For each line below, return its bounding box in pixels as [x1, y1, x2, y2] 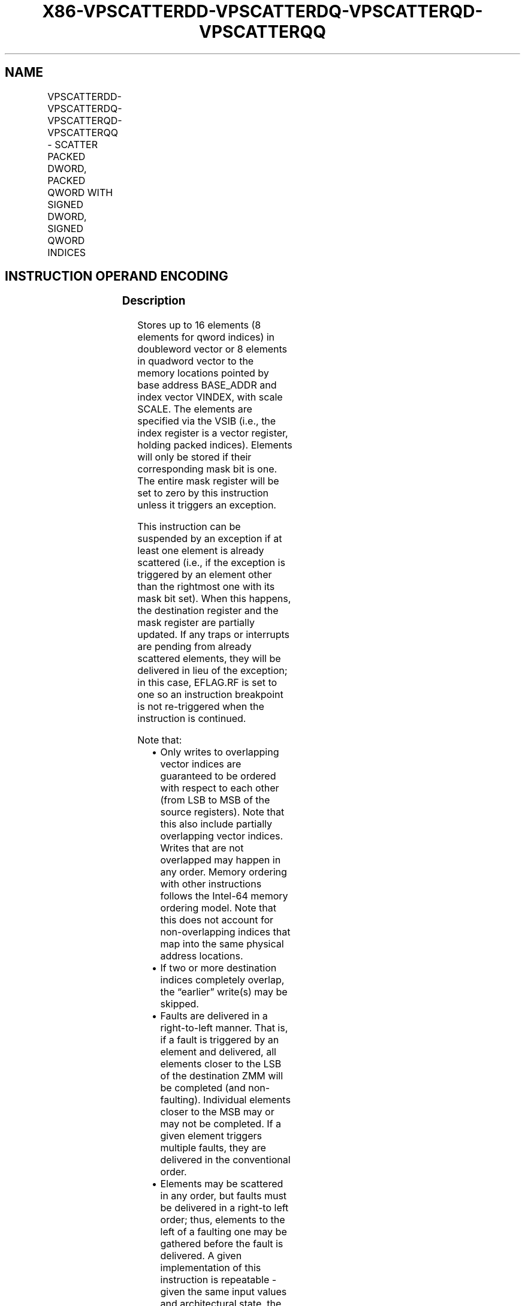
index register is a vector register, [137, 427, 288, 440]
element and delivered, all [160, 1046, 276, 1058]
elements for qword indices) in [137, 331, 275, 344]
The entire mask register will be [137, 475, 279, 488]
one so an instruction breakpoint [137, 688, 283, 701]
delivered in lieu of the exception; [137, 664, 288, 677]
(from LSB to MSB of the [160, 794, 270, 807]
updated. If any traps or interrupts [137, 628, 289, 641]
